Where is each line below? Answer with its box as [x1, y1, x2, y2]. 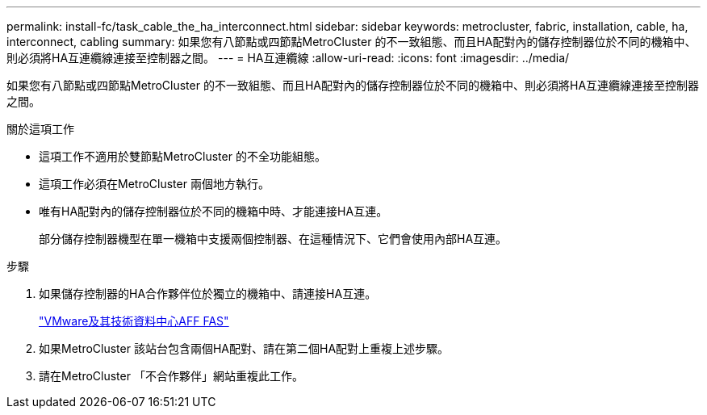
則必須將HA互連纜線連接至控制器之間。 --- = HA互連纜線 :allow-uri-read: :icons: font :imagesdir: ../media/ [6, 51, 570, 65]
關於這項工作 [6, 122, 74, 136]
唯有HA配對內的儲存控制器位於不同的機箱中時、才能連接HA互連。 [39, 204, 388, 218]
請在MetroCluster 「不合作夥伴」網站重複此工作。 [39, 369, 303, 383]
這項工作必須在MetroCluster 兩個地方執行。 [39, 177, 270, 191]
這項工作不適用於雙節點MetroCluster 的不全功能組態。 [39, 149, 326, 163]
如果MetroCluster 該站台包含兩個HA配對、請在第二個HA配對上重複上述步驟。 [39, 342, 450, 355]
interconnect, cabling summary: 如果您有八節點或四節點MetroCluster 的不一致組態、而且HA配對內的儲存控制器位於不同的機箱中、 [6, 35, 697, 48]
